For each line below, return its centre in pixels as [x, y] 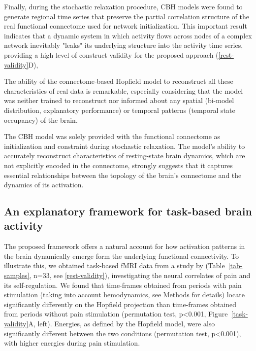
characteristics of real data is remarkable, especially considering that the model [124, 90]
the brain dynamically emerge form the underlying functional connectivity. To [121, 256]
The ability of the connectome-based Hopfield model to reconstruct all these [119, 81]
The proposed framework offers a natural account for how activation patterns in [125, 246]
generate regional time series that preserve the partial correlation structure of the [127, 16]
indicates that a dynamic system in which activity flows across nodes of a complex [128, 35]
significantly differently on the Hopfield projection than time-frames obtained [120, 304]
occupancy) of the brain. [41, 120]
